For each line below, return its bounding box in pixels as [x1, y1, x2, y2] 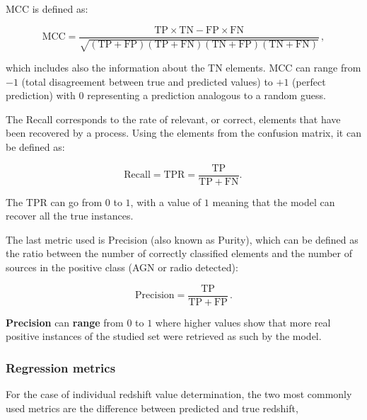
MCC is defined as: [6, 1, 88, 16]
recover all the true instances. [6, 208, 134, 223]
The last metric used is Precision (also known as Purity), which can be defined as [6, 232, 359, 246]
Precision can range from [6, 314, 124, 329]
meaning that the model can [212, 194, 335, 209]
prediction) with [6, 88, 76, 103]
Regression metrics [6, 358, 116, 376]
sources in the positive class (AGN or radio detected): [6, 260, 238, 275]
